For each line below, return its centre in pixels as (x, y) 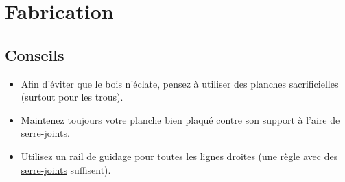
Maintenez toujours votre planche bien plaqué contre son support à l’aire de (180, 119)
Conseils (35, 54)
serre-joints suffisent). (66, 169)
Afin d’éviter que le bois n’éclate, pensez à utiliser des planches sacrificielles (180, 83)
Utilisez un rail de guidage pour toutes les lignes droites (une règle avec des (179, 156)
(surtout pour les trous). (72, 97)
